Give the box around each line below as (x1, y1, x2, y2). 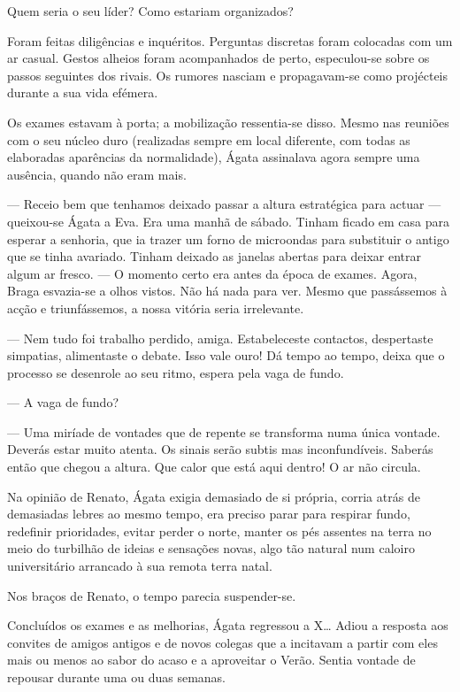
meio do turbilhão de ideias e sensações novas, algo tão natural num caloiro (7, 539, 415, 557)
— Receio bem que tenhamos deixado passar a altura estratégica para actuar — (7, 195, 441, 213)
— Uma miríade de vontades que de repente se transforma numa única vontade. (7, 422, 441, 441)
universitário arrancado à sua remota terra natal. (7, 557, 272, 575)
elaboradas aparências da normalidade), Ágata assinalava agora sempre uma (7, 148, 420, 166)
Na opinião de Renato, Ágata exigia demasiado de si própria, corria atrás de (7, 487, 420, 505)
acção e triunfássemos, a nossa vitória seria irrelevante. (7, 298, 304, 317)
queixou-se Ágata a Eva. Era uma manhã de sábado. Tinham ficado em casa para (7, 211, 450, 230)
